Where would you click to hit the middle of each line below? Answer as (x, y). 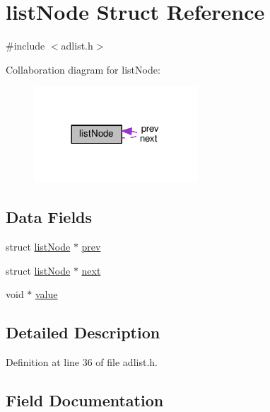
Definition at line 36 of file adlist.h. (82, 362)
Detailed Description (83, 332)
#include (25, 46)
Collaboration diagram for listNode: (83, 69)
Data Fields (49, 217)
